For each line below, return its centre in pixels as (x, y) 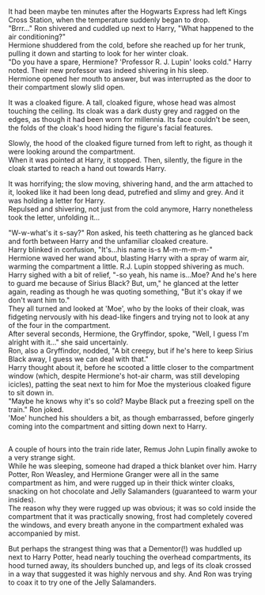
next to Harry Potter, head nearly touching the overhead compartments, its (130, 557)
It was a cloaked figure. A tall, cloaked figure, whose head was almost (122, 103)
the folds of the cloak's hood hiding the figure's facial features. (111, 128)
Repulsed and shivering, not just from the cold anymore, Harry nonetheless (131, 209)
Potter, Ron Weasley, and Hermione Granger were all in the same (114, 475)
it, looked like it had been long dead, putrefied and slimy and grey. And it (126, 192)
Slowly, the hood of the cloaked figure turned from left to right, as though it (131, 143)
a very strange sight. (42, 458)
